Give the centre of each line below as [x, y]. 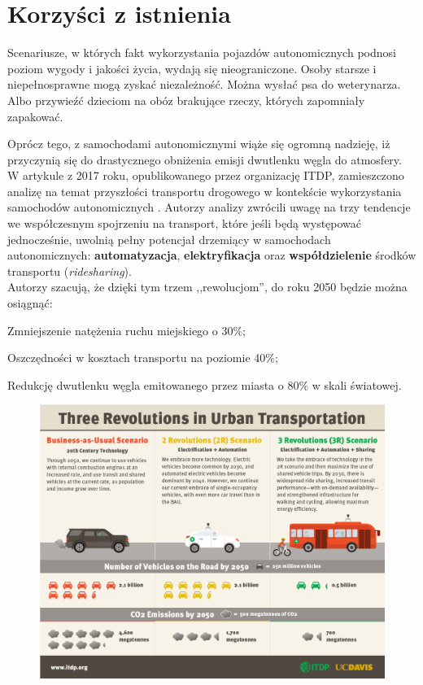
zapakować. [35, 116]
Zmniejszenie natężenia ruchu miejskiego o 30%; [126, 330]
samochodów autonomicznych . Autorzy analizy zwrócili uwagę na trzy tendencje [209, 207]
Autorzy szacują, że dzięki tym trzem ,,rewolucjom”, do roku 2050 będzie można [207, 287]
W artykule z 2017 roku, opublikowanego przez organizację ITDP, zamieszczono [206, 175]
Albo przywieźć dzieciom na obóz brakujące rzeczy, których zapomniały [186, 100]
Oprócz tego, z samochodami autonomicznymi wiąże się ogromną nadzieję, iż [199, 144]
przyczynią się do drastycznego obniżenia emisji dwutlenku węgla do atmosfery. [205, 159]
